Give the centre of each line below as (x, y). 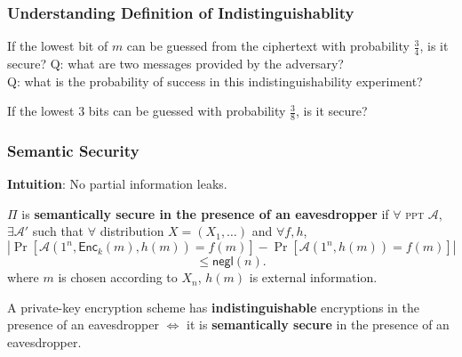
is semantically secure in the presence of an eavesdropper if (205, 213)
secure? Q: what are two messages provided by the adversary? (175, 64)
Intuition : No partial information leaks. (117, 184)
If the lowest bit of (58, 46)
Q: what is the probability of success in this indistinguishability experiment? (215, 81)
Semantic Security (73, 150)
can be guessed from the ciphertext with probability (268, 46)
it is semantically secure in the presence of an (318, 325)
